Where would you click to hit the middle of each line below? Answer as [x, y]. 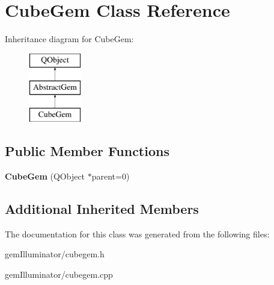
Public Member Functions [87, 151]
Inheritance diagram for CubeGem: [69, 39]
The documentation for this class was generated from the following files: [137, 233]
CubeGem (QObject [45, 176]
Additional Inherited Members [102, 208]
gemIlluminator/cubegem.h [55, 254]
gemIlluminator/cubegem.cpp [59, 274]
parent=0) [111, 176]
